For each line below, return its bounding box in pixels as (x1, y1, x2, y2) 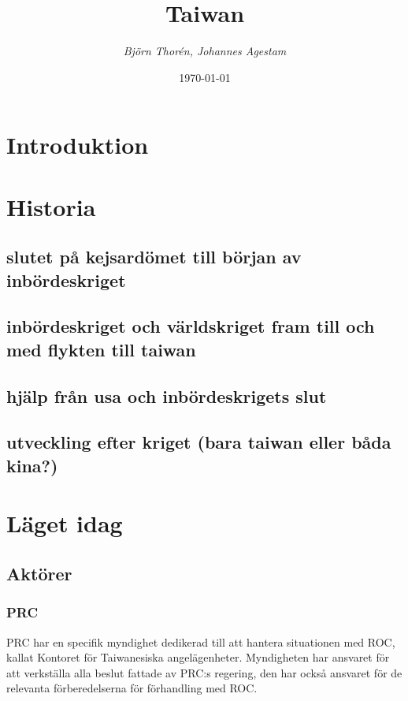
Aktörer (6, 561, 72, 585)
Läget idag (6, 507, 123, 539)
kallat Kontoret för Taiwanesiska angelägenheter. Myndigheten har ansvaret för (6, 649, 390, 666)
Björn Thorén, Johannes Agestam (123, 43, 287, 59)
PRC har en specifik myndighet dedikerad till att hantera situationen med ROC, (6, 633, 395, 650)
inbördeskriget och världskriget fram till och (6, 314, 375, 338)
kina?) (6, 453, 58, 477)
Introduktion (6, 129, 149, 161)
